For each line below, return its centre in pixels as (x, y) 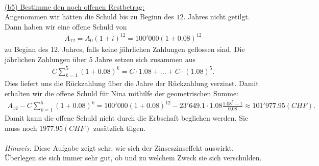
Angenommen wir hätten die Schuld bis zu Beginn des (89, 17)
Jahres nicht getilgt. (219, 17)
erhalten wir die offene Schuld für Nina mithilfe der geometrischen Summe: (121, 93)
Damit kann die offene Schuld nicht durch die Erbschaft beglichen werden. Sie (126, 117)
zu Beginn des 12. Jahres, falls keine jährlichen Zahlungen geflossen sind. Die (125, 49)
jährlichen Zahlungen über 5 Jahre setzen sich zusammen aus (100, 59)
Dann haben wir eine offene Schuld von (66, 26)
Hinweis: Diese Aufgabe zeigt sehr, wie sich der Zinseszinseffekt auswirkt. (119, 147)
